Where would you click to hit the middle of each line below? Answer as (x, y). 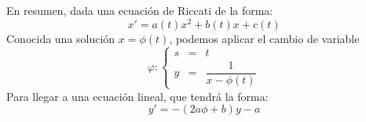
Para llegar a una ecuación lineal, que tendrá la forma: (137, 96)
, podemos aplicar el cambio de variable (264, 38)
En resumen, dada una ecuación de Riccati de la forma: (140, 10)
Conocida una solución (61, 38)
